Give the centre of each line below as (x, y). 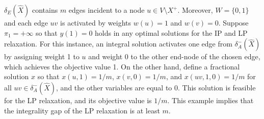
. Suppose (233, 22)
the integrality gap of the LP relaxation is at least (82, 110)
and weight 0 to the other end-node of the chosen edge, (174, 56)
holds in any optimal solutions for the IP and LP (171, 32)
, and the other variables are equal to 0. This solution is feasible (156, 87)
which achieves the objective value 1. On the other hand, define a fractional (122, 66)
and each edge (26, 22)
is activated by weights (96, 22)
